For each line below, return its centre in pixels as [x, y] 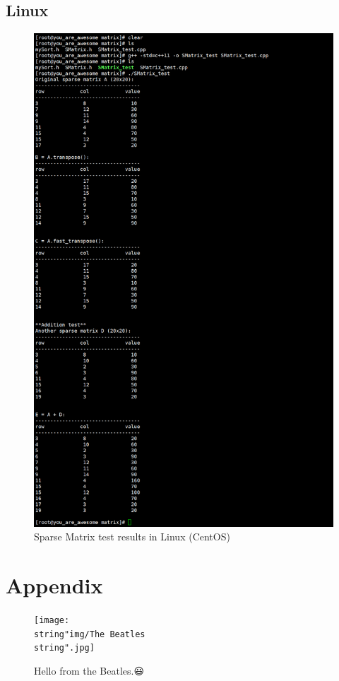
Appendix [54, 585]
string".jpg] [64, 648]
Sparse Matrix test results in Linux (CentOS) [132, 537]
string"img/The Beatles [90, 634]
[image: [52, 620]
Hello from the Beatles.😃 [89, 670]
